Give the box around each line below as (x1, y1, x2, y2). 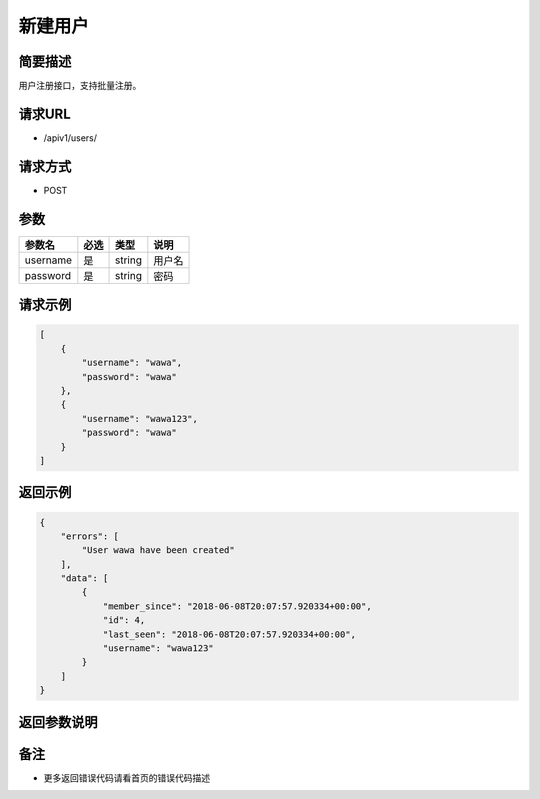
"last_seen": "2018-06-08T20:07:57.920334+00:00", (102, 628, 357, 640)
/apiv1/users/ (43, 131, 98, 144)
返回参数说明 (18, 713, 98, 730)
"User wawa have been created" (81, 545, 235, 556)
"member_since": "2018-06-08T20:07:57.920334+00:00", (102, 600, 372, 612)
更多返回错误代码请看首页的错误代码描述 (43, 771, 210, 784)
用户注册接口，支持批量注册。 (18, 80, 142, 92)
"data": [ (60, 573, 109, 584)
